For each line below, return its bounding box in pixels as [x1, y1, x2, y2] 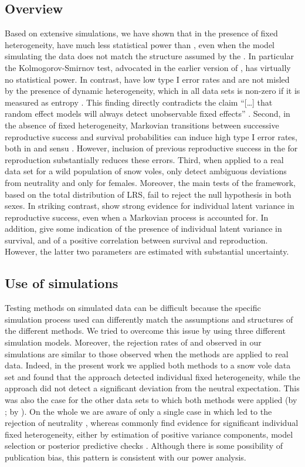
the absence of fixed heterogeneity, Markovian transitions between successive [5, 119, 279, 131]
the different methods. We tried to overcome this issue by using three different [5, 324, 286, 337]
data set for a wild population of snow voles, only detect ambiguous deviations [5, 165, 287, 177]
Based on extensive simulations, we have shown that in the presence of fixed [5, 27, 278, 39]
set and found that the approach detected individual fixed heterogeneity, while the [5, 370, 300, 383]
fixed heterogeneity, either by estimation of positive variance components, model [5, 428, 293, 440]
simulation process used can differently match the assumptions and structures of [5, 313, 293, 325]
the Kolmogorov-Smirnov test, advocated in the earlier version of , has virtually [5, 61, 291, 73]
